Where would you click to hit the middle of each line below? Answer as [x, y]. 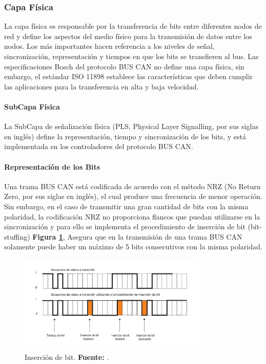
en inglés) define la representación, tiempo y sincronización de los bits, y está [125, 136]
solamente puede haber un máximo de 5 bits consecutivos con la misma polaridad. [133, 247]
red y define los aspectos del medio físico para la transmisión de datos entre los [128, 36]
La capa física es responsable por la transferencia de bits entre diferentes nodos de [133, 26]
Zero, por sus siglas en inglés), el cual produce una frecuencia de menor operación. [133, 196]
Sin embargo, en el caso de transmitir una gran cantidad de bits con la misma [126, 206]
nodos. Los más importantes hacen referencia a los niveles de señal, [109, 46]
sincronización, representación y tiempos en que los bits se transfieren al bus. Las [131, 56]
